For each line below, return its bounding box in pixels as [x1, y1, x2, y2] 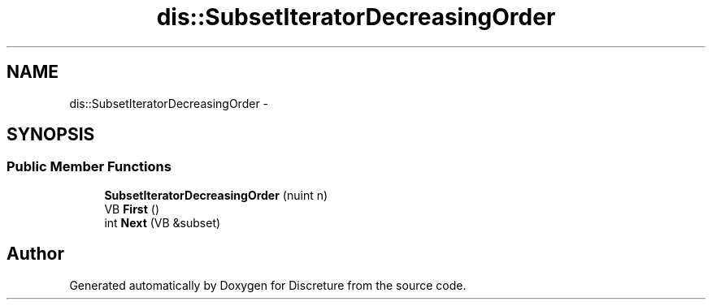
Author [7, 244, 64, 265]
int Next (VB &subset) [104, 215, 221, 230]
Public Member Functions [7, 158, 171, 175]
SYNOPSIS [7, 124, 95, 145]
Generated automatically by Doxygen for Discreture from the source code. [69, 278, 467, 292]
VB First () [104, 201, 159, 216]
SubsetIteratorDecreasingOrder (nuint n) [104, 187, 328, 202]
